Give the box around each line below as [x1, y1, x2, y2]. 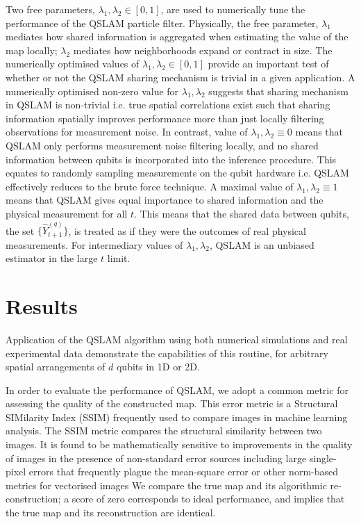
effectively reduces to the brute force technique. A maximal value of [6, 179, 294, 193]
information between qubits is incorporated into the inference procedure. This [6, 152, 337, 166]
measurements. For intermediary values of [6, 237, 183, 252]
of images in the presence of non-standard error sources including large [6, 450, 307, 465]
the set [6, 223, 35, 238]
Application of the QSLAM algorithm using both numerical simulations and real [6, 331, 348, 346]
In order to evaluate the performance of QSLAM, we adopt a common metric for [6, 382, 349, 397]
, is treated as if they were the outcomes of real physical [68, 223, 306, 238]
